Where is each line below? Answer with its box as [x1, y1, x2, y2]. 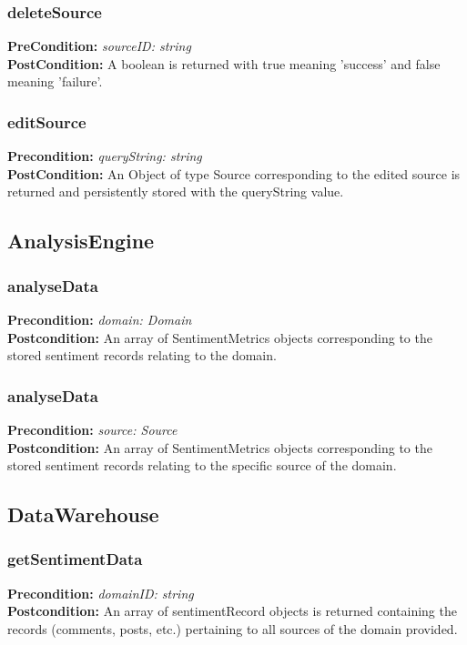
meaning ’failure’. [7, 72, 103, 91]
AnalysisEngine [7, 227, 155, 255]
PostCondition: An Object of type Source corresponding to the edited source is [7, 164, 461, 183]
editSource [7, 110, 86, 133]
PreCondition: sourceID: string [7, 36, 191, 55]
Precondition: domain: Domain [7, 310, 192, 328]
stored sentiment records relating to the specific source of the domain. [7, 456, 397, 475]
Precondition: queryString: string [7, 146, 202, 166]
